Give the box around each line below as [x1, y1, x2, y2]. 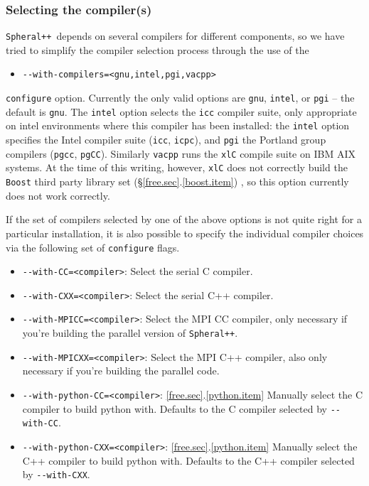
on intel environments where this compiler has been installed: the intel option [6, 118, 350, 133]
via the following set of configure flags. [6, 239, 180, 254]
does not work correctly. [6, 188, 110, 202]
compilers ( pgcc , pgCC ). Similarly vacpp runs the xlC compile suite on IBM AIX [6, 146, 355, 161]
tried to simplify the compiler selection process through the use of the [6, 42, 309, 57]
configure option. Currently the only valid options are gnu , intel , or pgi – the [6, 90, 355, 105]
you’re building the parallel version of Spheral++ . [22, 325, 238, 340]
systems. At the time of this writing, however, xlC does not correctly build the [6, 160, 348, 175]
